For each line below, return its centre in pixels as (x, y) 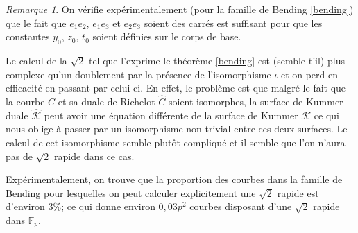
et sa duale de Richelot (106, 101)
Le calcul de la (36, 60)
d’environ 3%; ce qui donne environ (80, 206)
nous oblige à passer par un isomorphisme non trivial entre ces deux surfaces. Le (177, 129)
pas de (19, 156)
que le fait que (36, 23)
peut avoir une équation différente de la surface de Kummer (171, 115)
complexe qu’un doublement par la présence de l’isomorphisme (138, 74)
